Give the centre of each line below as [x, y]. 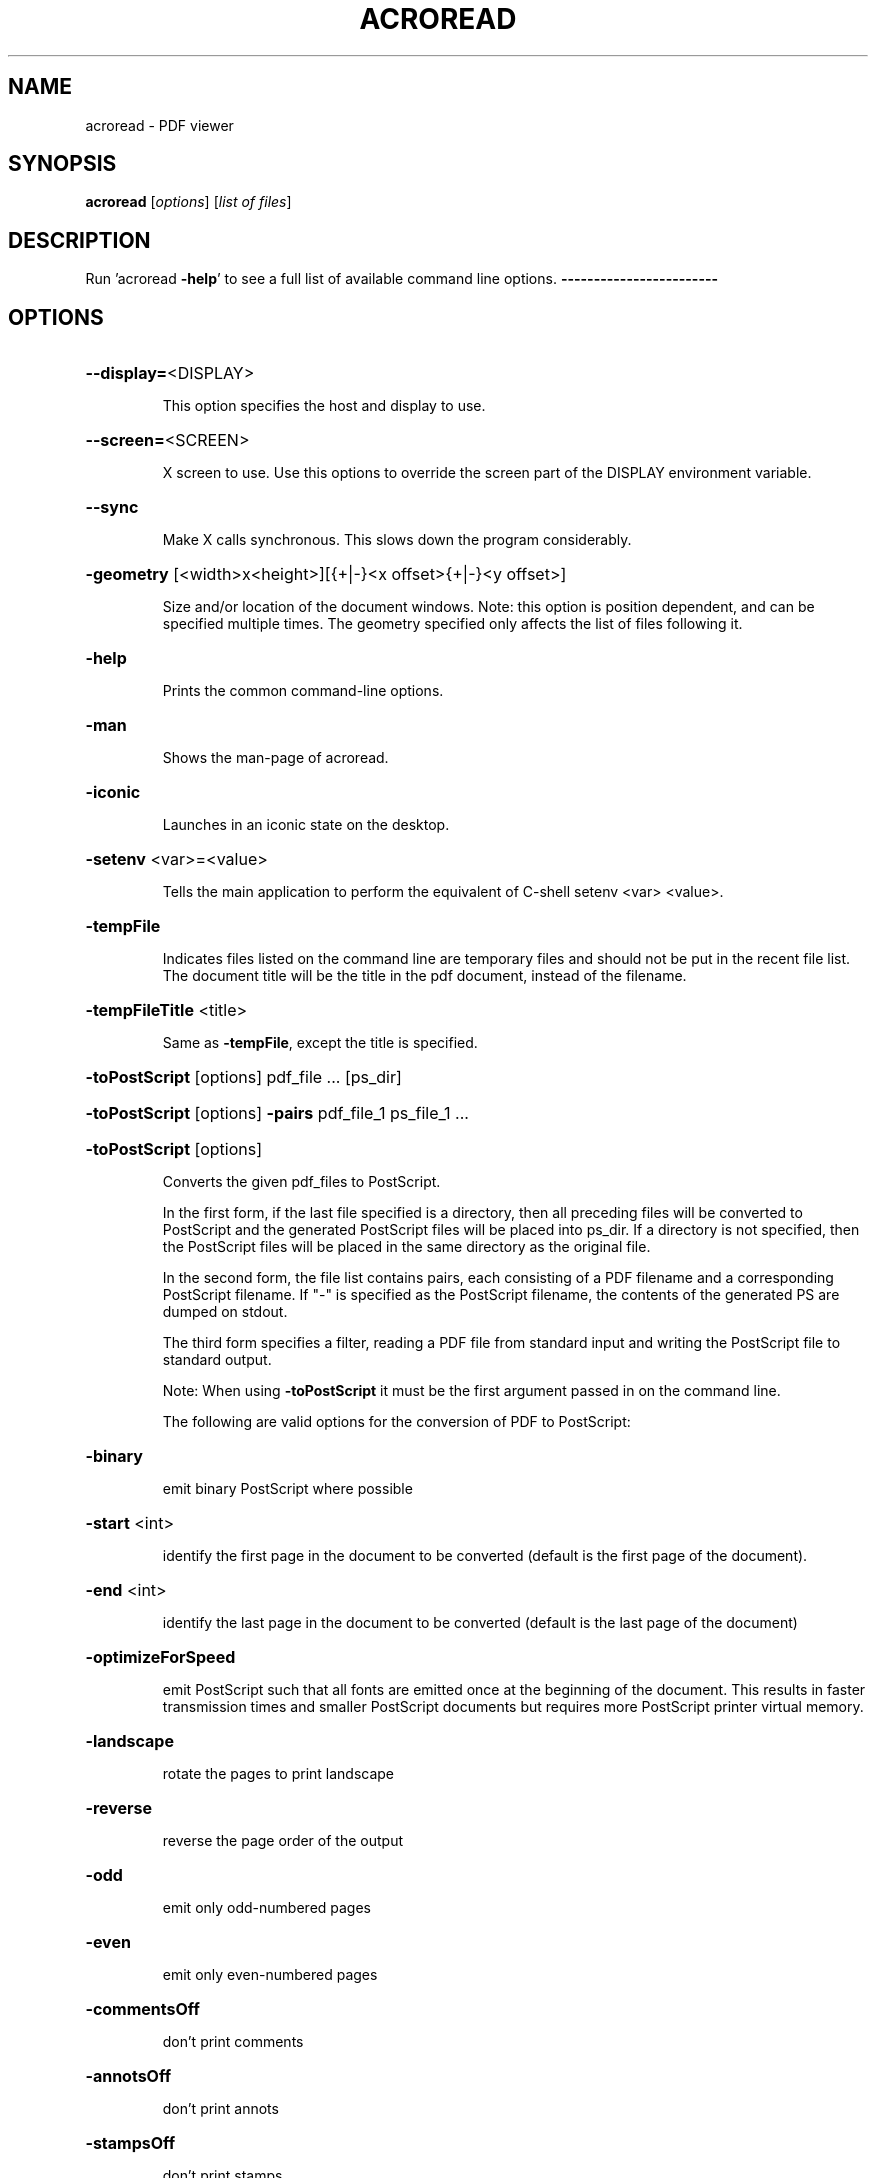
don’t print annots [220, 2109]
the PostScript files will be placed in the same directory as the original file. [406, 1247]
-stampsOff [130, 2143]
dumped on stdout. [225, 1312]
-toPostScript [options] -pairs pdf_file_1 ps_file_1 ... [277, 1113]
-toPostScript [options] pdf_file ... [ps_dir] [243, 1077]
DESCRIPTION [79, 240]
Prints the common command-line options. [303, 691]
